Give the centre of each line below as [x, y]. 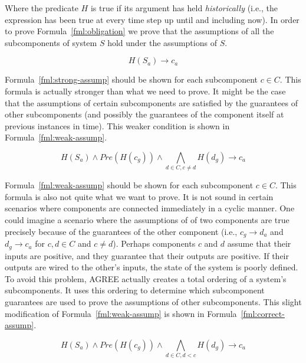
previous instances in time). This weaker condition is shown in [117, 125]
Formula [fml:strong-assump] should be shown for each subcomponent [131, 79]
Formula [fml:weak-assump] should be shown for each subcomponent [129, 185]
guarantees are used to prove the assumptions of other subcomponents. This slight [153, 301]
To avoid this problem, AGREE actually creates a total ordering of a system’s [146, 278]
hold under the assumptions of [162, 42]
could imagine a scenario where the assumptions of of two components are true [147, 220]
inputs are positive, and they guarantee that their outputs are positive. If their [147, 255]
